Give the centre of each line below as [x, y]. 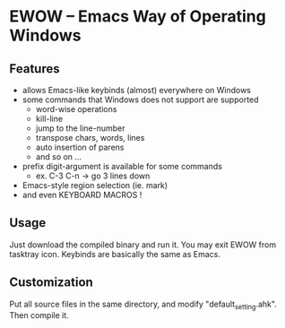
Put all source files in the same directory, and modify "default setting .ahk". [143, 305]
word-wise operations [76, 109]
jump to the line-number [80, 128]
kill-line [49, 119]
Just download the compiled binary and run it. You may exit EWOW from [142, 245]
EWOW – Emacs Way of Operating [138, 17]
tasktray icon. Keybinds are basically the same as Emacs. [115, 254]
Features [35, 69]
